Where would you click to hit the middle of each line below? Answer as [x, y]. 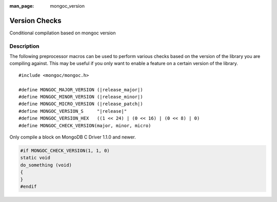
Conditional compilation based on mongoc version [63, 33]
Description [24, 46]
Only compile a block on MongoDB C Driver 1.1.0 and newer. [73, 137]
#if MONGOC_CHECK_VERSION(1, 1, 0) [65, 150]
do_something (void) [46, 165]
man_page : [22, 6]
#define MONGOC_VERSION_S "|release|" [73, 111]
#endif [28, 186]
